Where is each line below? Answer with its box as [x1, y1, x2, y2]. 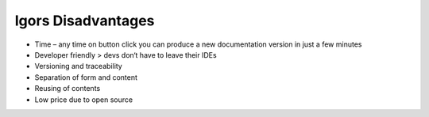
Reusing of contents [34, 84, 101, 93]
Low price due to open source [34, 95, 133, 104]
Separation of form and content [34, 72, 138, 82]
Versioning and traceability [34, 62, 122, 71]
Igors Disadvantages [14, 12, 155, 29]
